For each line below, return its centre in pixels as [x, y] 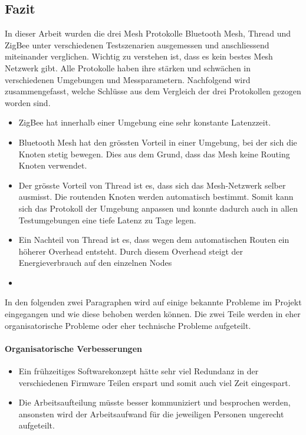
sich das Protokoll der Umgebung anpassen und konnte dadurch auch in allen [158, 208]
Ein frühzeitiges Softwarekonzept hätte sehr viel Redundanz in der [139, 371]
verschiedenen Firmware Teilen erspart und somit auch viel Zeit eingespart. [154, 382]
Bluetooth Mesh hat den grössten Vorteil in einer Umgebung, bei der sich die [158, 142]
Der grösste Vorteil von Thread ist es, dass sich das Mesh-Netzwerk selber [152, 185]
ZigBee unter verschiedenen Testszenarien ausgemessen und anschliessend [137, 45]
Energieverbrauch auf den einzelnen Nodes [95, 263]
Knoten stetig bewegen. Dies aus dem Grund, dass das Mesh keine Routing [154, 154]
